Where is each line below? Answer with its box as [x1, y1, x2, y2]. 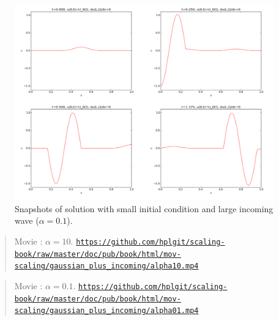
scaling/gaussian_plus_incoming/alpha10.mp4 [14, 262, 199, 271]
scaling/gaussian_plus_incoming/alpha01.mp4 [14, 306, 199, 315]
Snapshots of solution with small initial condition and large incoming [15, 202, 273, 215]
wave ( [15, 214, 39, 227]
